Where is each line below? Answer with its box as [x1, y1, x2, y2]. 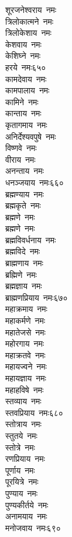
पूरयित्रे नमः [5, 475, 39, 488]
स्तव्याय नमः [5, 395, 42, 407]
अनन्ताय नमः [5, 165, 44, 177]
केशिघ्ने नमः [5, 49, 41, 62]
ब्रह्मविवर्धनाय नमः [5, 233, 56, 246]
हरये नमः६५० [5, 61, 46, 73]
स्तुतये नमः [5, 429, 37, 441]
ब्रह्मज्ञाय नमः [5, 280, 42, 292]
